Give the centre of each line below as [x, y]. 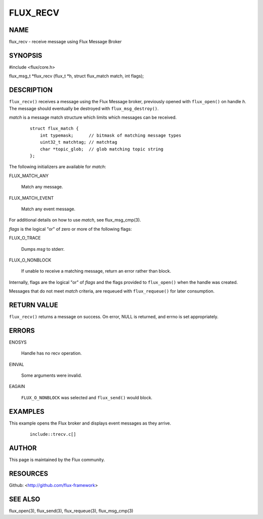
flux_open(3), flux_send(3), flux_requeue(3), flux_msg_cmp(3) [71, 511]
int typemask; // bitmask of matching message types [111, 135]
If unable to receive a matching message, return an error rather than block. [96, 271]
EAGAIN [17, 387]
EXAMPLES [27, 411]
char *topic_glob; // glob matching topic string [102, 149]
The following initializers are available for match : [58, 167]
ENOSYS [18, 342]
